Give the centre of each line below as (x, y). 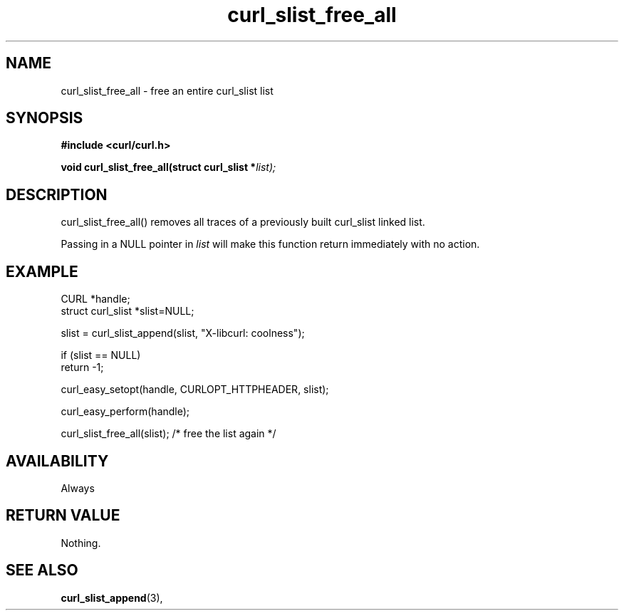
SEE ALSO (42, 570)
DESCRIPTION (57, 194)
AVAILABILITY (57, 461)
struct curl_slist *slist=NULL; (128, 311)
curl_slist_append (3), (112, 597)
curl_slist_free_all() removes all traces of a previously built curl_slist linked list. (243, 222)
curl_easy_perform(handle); (125, 412)
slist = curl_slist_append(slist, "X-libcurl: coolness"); (183, 333)
